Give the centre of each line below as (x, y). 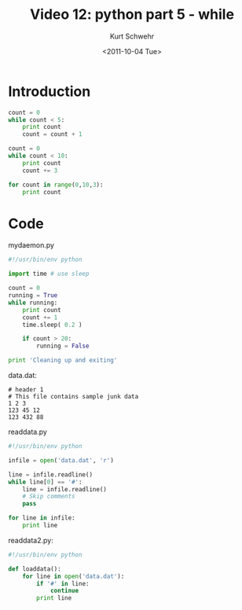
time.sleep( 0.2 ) (52, 325)
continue (64, 591)
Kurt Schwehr (132, 36)
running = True (33, 296)
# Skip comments (49, 497)
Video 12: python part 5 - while (132, 15)
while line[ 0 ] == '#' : (45, 482)
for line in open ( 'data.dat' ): (73, 576)
